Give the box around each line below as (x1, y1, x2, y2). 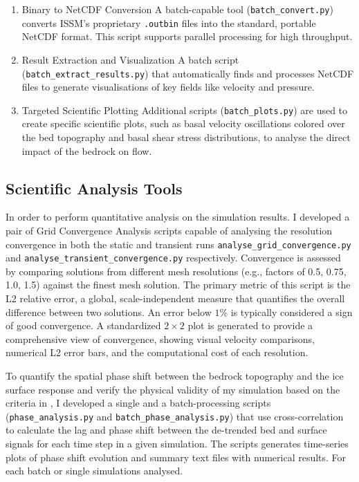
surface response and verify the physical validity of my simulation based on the (6, 382, 340, 396)
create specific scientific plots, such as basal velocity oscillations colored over (21, 116, 345, 131)
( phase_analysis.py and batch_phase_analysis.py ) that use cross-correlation (6, 409, 344, 423)
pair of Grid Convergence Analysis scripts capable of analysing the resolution (6, 223, 333, 237)
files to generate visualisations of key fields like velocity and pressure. (21, 80, 315, 94)
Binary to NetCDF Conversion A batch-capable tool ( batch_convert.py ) (21, 2, 333, 16)
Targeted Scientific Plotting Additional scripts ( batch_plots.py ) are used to (21, 102, 348, 117)
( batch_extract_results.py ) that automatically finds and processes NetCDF (21, 66, 354, 80)
